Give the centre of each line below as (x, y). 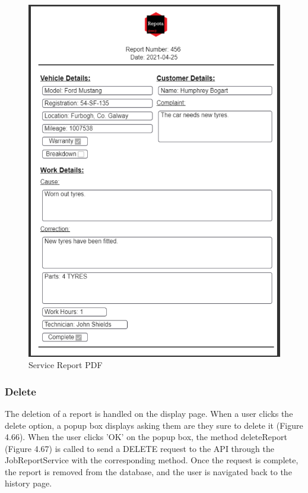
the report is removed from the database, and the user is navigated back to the (148, 471)
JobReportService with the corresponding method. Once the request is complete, (152, 460)
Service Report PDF (66, 365)
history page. (28, 483)
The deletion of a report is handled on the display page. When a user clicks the (149, 413)
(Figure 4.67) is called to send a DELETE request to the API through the (139, 448)
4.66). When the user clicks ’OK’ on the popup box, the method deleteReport (146, 437)
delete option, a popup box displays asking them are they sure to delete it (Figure (154, 425)
